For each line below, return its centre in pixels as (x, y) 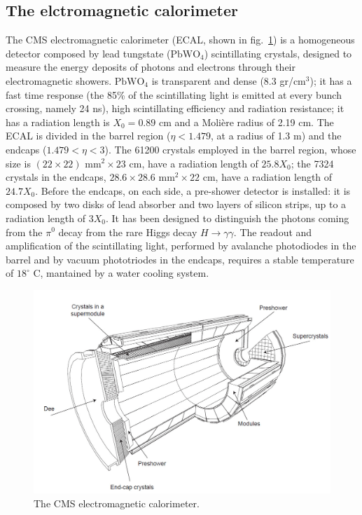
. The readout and (273, 232)
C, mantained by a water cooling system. (121, 273)
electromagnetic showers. (59, 80)
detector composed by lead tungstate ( (88, 53)
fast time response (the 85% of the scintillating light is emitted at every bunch (174, 94)
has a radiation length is (58, 122)
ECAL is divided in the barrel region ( (88, 136)
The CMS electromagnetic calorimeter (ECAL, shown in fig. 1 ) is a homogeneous (180, 40)
